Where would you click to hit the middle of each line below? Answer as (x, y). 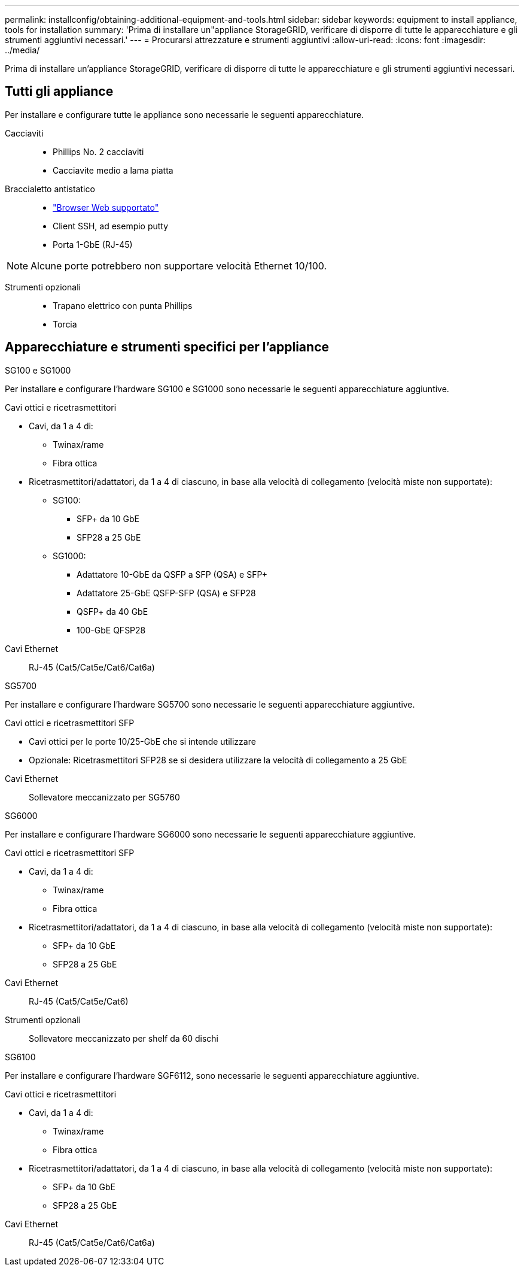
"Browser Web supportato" (106, 207)
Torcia (65, 324)
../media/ (22, 50)
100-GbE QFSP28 (111, 630)
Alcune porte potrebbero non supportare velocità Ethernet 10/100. (179, 266)
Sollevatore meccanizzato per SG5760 (104, 797)
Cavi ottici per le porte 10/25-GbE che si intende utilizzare (142, 741)
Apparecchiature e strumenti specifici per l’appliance (167, 347)
